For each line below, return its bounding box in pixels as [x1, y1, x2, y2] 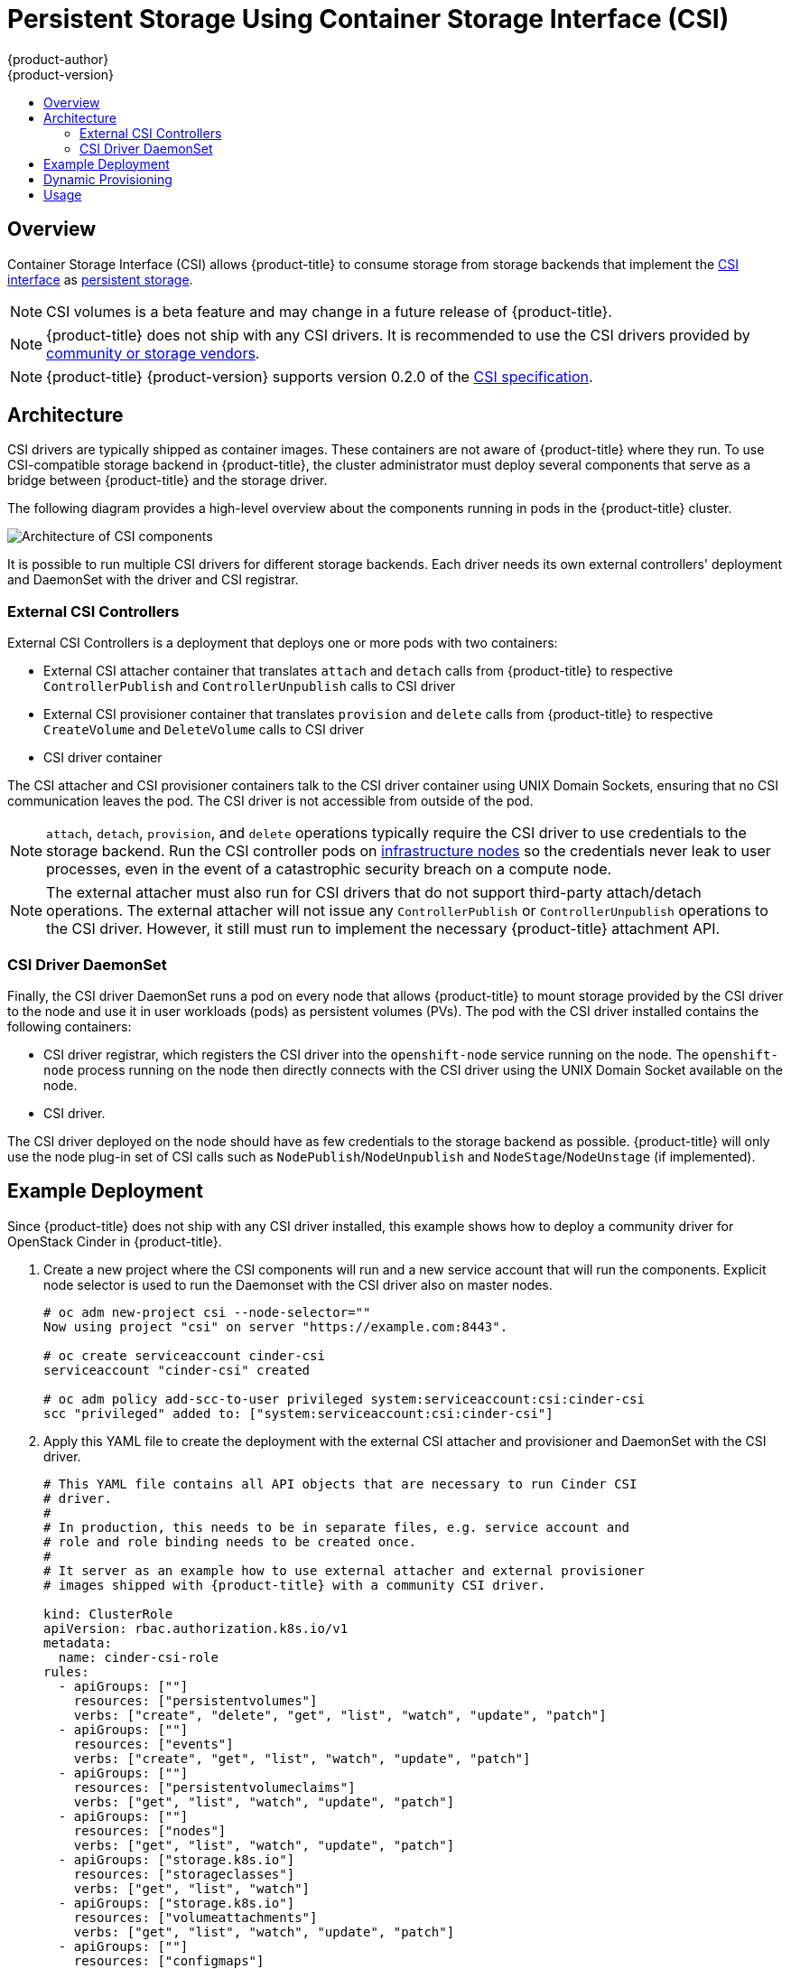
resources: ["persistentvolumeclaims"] [73, 1779, 356, 1795]
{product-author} [7, 51, 109, 67]
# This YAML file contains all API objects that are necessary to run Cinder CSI [43, 1476, 637, 1491]
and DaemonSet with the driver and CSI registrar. [7, 572, 299, 588]
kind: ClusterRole [43, 1606, 173, 1621]
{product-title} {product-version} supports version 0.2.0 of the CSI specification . [46, 367, 593, 386]
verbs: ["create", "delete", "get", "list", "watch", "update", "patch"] [73, 1707, 607, 1722]
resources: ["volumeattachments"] [73, 1909, 318, 1925]
